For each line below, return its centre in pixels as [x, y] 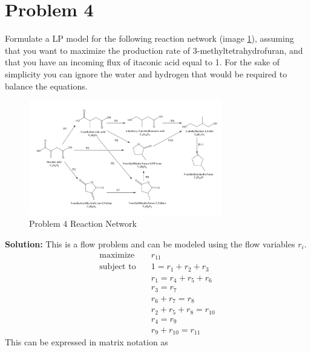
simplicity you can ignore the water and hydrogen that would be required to [146, 73]
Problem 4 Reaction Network [83, 223]
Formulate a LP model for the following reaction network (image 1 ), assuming [149, 38]
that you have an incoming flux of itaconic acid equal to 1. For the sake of [142, 62]
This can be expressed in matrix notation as [87, 342]
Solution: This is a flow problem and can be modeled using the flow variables [150, 244]
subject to [118, 267]
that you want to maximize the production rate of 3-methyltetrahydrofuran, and [154, 50]
